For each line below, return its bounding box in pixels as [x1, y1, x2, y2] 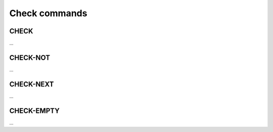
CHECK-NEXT [9, 80, 54, 89]
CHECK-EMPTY [9, 106, 60, 115]
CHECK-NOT [9, 53, 51, 62]
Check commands [9, 8, 87, 19]
